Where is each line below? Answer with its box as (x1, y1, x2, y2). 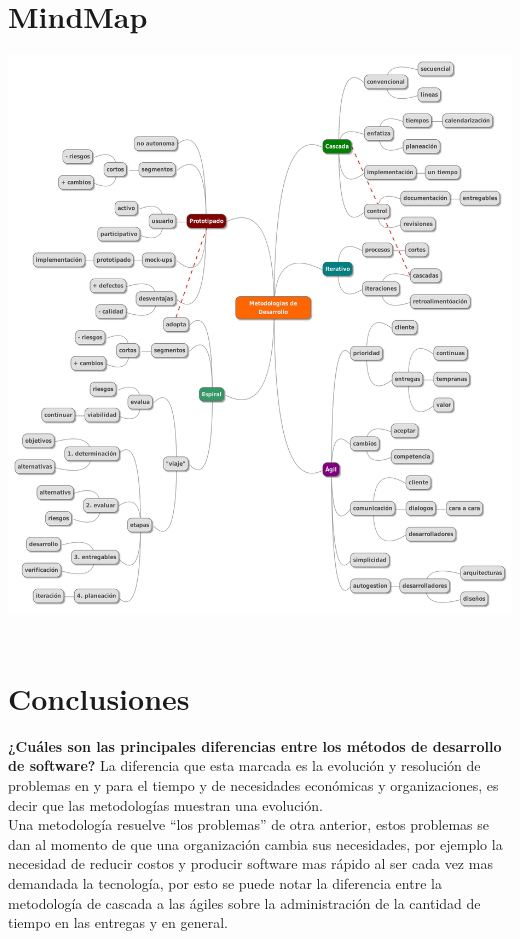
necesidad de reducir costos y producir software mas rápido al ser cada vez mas (8, 853, 493, 874)
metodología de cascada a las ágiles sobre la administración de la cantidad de (8, 892, 481, 913)
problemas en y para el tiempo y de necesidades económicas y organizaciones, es (8, 774, 499, 795)
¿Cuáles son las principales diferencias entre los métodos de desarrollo (8, 735, 502, 756)
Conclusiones (8, 677, 190, 718)
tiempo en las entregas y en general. (8, 912, 228, 933)
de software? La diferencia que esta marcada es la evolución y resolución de (8, 755, 481, 776)
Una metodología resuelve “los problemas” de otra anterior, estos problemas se (8, 814, 489, 835)
